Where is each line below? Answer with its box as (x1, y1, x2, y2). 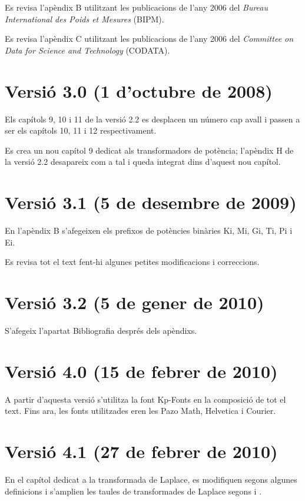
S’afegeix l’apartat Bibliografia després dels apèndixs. (5, 324, 197, 336)
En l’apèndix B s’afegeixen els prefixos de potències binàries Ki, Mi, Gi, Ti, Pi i (5, 224, 293, 236)
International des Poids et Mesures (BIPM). (5, 12, 164, 25)
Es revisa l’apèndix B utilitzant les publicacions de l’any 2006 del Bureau (5, 1, 268, 13)
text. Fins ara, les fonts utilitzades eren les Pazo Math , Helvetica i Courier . (5, 404, 276, 417)
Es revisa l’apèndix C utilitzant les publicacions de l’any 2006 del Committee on (5, 32, 294, 45)
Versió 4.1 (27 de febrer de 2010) (5, 439, 278, 463)
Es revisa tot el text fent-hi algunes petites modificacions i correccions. (5, 256, 260, 268)
